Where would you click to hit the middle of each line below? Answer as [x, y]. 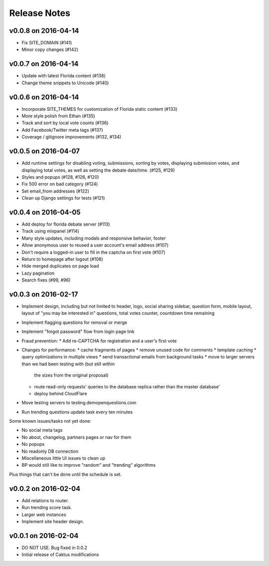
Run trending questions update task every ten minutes [77, 412]
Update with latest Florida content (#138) [64, 76]
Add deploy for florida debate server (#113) [66, 224]
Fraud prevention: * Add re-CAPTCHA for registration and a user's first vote [99, 341]
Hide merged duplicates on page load [60, 266]
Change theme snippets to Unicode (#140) [65, 83]
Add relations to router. [45, 500]
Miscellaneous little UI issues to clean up [64, 458]
